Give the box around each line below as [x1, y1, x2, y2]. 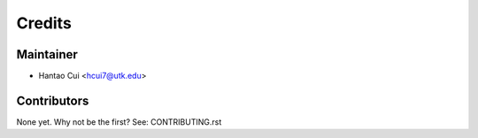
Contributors [16, 93, 89, 108]
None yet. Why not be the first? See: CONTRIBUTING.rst [16, 116, 222, 127]
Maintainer [16, 47, 79, 62]
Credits [16, 13, 73, 33]
